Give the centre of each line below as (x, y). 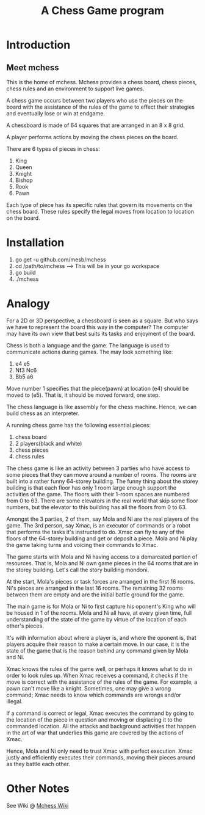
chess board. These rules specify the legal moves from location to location (100, 212)
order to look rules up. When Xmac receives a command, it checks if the (97, 675)
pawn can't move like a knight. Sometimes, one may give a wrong (89, 688)
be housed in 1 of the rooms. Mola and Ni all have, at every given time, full (99, 613)
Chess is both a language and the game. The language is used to (88, 345)
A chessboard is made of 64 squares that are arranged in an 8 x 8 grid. (95, 125)
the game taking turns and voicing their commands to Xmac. (82, 545)
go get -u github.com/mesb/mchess (60, 259)
